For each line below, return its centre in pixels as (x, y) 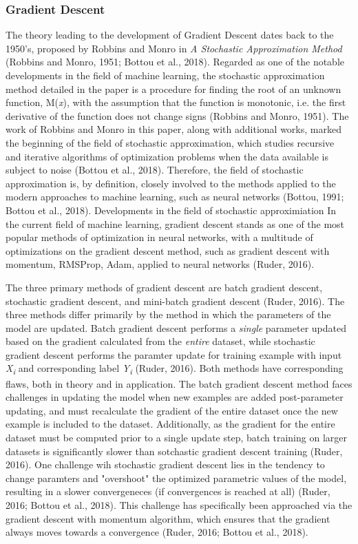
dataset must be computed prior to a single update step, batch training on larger (176, 437)
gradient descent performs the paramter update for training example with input (174, 354)
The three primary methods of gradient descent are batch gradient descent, (164, 287)
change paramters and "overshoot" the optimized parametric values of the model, (176, 478)
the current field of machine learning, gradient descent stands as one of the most (175, 223)
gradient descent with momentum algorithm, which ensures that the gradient (168, 518)
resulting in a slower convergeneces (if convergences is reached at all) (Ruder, (168, 491)
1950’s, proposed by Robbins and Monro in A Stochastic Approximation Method (174, 48)
